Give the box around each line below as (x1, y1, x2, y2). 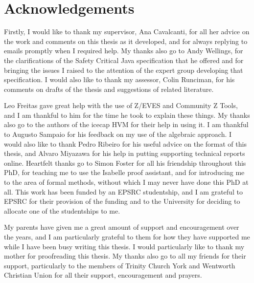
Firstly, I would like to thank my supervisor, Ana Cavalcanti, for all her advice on (4, 26, 250, 37)
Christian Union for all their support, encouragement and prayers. (4, 270, 202, 280)
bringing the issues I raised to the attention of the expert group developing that (4, 65, 243, 75)
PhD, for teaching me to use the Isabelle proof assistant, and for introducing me (4, 167, 245, 177)
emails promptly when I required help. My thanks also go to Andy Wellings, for (4, 45, 243, 56)
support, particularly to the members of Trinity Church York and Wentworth (4, 260, 235, 270)
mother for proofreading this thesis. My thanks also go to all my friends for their (4, 251, 246, 261)
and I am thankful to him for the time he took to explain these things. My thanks (4, 109, 250, 120)
